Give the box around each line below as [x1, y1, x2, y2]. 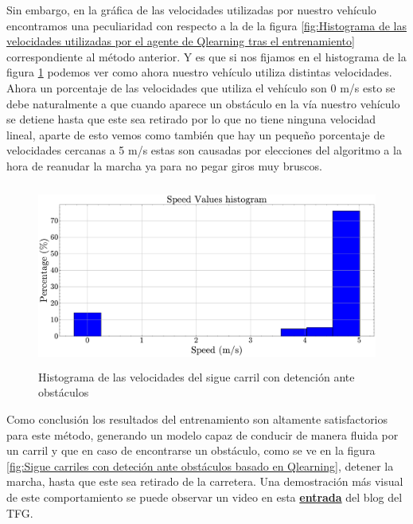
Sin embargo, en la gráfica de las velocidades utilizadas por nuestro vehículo [6, 2, 376, 18]
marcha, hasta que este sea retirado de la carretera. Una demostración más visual [6, 473, 403, 490]
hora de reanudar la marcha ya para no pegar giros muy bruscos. [6, 157, 322, 174]
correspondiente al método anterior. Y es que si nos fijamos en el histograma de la [6, 48, 407, 65]
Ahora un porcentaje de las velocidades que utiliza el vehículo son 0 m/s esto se [6, 79, 395, 96]
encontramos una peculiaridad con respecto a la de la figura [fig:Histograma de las [6, 17, 407, 33]
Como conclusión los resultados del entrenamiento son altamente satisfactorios [6, 411, 388, 428]
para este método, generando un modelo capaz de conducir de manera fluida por [6, 426, 399, 443]
